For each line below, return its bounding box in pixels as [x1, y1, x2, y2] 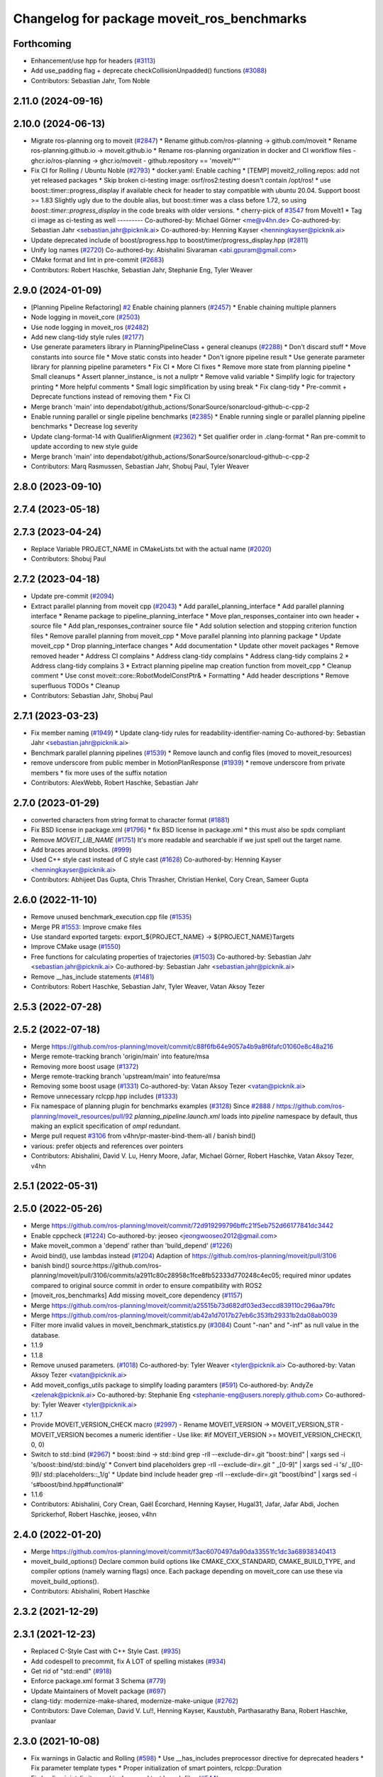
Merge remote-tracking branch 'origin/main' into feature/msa [30, 1052, 209, 1061]
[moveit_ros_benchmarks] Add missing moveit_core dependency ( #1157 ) [30, 1291, 243, 1300]
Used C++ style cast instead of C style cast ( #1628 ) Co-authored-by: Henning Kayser [30, 855, 282, 864]
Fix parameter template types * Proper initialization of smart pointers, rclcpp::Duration [30, 1763, 282, 1773]
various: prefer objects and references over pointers [30, 1142, 184, 1150]
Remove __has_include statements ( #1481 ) [30, 972, 155, 981]
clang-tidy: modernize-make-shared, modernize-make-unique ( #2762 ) [30, 1697, 239, 1705]
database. [30, 1331, 60, 1339]
